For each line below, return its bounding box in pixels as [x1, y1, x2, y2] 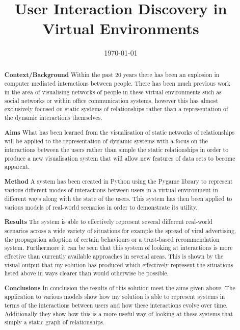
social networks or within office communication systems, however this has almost [4, 96, 219, 105]
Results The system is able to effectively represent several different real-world [4, 217, 212, 226]
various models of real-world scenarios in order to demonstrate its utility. [4, 202, 198, 211]
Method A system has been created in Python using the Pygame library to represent [4, 176, 233, 186]
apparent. [4, 162, 30, 171]
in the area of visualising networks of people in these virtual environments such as [4, 88, 222, 96]
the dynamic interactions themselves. [4, 113, 102, 121]
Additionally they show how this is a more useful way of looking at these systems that [4, 309, 233, 318]
